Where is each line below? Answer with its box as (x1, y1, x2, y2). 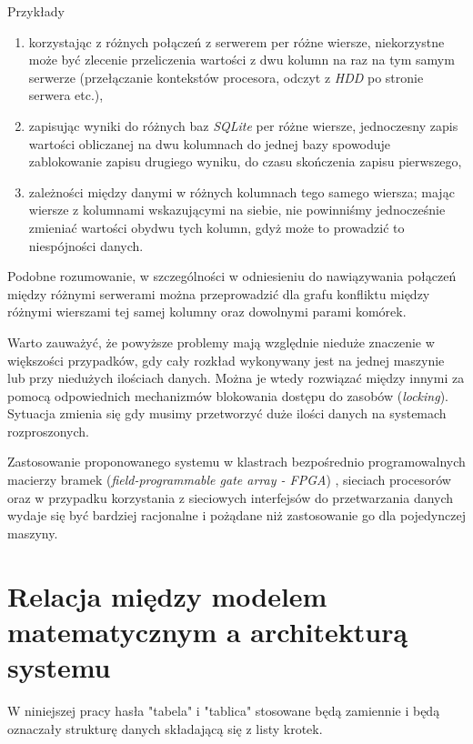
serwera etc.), (28, 85, 104, 105)
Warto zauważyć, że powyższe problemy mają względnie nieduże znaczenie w (7, 332, 435, 351)
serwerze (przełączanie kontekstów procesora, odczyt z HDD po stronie (28, 67, 424, 86)
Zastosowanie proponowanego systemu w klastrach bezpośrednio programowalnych (7, 452, 466, 471)
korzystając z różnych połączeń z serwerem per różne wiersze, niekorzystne (28, 32, 445, 51)
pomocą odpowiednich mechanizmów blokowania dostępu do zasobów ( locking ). (7, 386, 448, 405)
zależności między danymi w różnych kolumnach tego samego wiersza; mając (28, 182, 455, 201)
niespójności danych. (28, 236, 144, 255)
